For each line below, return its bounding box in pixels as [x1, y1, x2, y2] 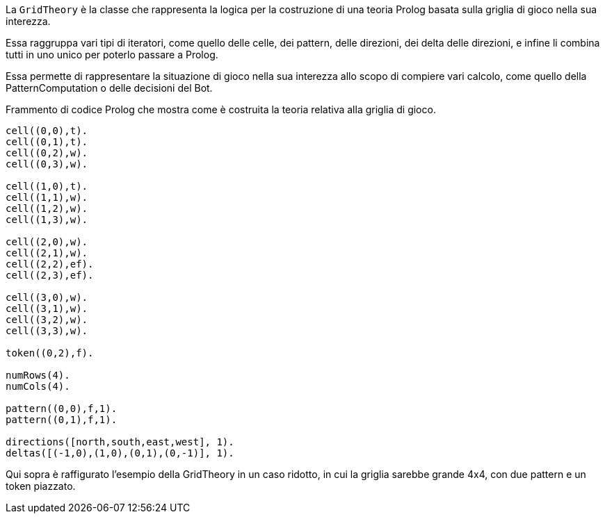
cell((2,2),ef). [6, 258, 94, 270]
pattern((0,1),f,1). [6, 414, 118, 425]
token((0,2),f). [6, 347, 94, 359]
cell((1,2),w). [6, 203, 88, 214]
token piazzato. [6, 480, 76, 492]
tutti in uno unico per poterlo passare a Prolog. [6, 49, 218, 60]
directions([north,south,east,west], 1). [6, 436, 234, 447]
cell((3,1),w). [6, 303, 88, 314]
